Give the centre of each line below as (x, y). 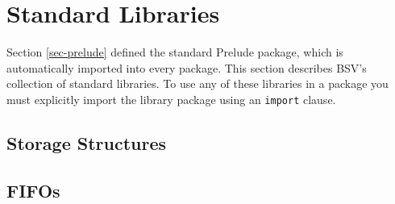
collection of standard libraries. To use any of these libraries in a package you (197, 83)
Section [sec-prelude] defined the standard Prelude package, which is (175, 52)
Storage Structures (87, 142)
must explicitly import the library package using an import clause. (171, 99)
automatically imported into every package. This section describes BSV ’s (187, 67)
